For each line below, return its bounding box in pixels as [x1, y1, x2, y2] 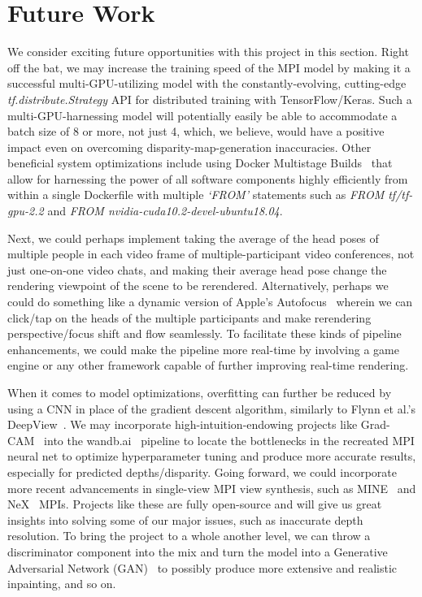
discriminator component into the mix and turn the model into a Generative [7, 543, 388, 560]
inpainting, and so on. [7, 575, 116, 592]
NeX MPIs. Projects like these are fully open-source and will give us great [7, 495, 382, 513]
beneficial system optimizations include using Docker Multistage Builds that [7, 154, 393, 171]
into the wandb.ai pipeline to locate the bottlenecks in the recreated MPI [44, 431, 415, 448]
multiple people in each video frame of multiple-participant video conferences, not [7, 245, 415, 262]
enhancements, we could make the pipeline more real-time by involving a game [7, 340, 399, 357]
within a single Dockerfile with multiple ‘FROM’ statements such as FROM [7, 186, 385, 203]
